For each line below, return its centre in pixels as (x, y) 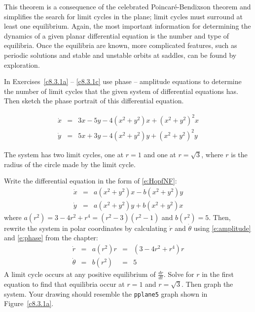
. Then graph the (207, 284)
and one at (160, 154)
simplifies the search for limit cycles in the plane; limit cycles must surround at (124, 16)
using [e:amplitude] (222, 228)
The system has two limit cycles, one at (64, 154)
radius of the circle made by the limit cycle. (70, 164)
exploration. (22, 65)
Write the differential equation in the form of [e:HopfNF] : (91, 181)
